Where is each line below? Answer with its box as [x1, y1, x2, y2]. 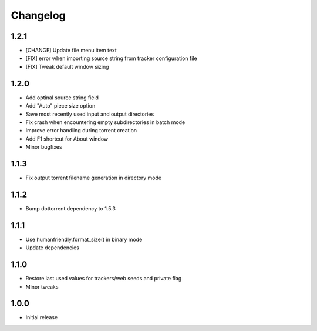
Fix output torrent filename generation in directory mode [25, 174, 161, 181]
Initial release [25, 314, 58, 321]
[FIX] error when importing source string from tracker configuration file [25, 55, 197, 62]
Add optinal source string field [25, 94, 99, 101]
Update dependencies [25, 244, 79, 251]
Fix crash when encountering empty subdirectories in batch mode [25, 118, 186, 126]
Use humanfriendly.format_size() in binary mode [25, 236, 143, 243]
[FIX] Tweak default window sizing [25, 63, 109, 70]
